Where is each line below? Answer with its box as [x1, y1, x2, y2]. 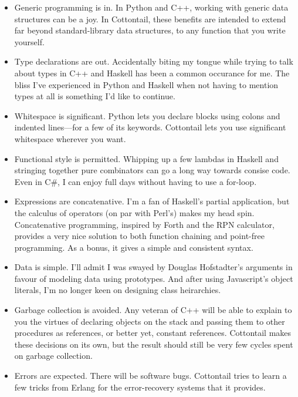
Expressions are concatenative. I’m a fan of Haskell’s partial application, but [14, 195, 290, 207]
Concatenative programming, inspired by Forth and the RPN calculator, [14, 218, 275, 230]
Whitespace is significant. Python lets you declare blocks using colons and [14, 109, 280, 122]
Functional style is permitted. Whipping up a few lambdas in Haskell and [14, 152, 279, 164]
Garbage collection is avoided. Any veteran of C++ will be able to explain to [14, 304, 292, 316]
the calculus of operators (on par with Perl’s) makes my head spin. [14, 206, 255, 218]
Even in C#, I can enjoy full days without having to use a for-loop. [14, 175, 257, 187]
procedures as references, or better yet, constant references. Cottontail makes [14, 327, 292, 339]
